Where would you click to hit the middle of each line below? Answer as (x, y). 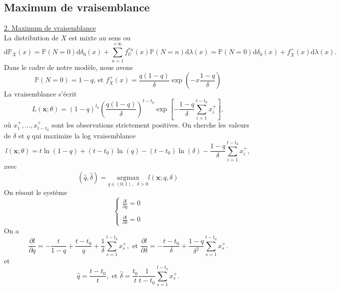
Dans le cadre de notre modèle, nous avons (68, 67)
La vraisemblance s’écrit (40, 94)
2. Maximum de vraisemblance (50, 28)
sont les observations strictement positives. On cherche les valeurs (150, 125)
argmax (128, 177)
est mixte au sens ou (100, 37)
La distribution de (31, 37)
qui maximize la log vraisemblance (84, 135)
